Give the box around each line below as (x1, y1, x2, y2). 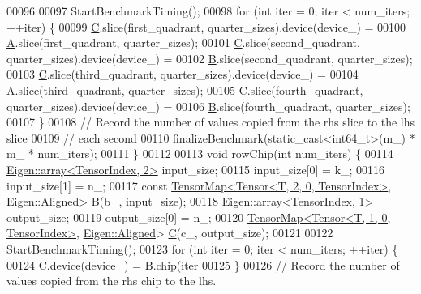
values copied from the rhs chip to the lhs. (6, 272, 217, 289)
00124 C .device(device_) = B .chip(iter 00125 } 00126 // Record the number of (6, 256, 400, 273)
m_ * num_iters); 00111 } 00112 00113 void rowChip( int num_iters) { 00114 (6, 145, 393, 162)
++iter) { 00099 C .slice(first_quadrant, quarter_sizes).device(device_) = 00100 (6, 18, 406, 35)
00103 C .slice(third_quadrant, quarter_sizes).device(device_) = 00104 (6, 66, 359, 83)
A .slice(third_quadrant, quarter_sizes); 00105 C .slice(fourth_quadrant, (6, 81, 363, 98)
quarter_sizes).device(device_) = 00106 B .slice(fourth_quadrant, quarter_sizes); (6, 97, 410, 114)
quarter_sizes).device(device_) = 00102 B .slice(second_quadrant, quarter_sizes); (6, 49, 413, 66)
